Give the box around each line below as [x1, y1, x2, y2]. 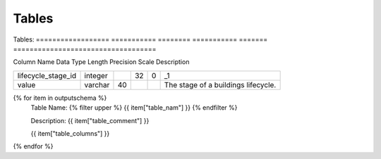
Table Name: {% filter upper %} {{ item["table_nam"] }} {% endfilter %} [30, 103, 238, 112]
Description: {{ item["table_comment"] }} [30, 116, 150, 125]
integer [84, 70, 109, 80]
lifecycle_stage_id [17, 70, 77, 80]
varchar [84, 79, 110, 89]
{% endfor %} [13, 142, 54, 151]
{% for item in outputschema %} [13, 94, 107, 102]
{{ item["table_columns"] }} [30, 129, 110, 137]
